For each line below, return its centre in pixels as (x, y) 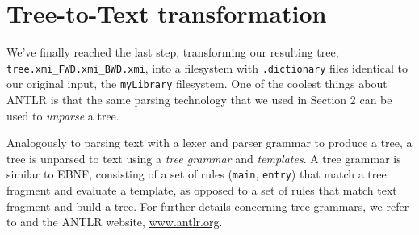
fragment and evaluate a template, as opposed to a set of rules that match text (202, 190)
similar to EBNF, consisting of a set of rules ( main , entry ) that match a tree (197, 174)
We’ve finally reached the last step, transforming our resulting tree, (173, 52)
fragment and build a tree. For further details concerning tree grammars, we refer (208, 206)
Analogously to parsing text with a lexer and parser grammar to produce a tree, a (209, 143)
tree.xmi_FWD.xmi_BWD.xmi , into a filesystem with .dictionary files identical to (207, 67)
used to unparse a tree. (63, 115)
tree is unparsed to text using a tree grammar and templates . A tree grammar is (204, 158)
